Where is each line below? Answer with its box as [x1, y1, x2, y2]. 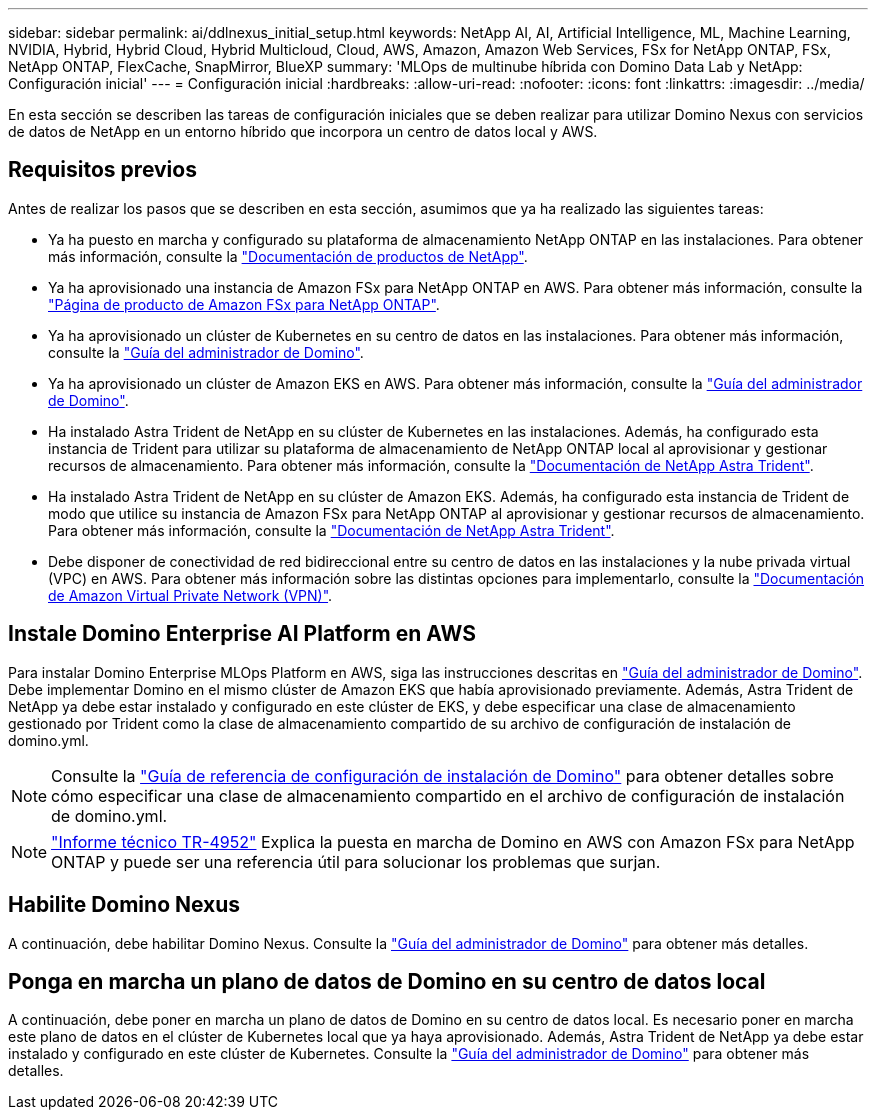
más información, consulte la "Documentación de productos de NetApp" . [48, 247, 528, 265]
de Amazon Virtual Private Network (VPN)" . [48, 586, 333, 604]
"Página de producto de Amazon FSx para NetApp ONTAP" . [48, 295, 440, 313]
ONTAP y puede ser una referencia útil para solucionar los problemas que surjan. [51, 851, 661, 872]
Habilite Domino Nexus [8, 892, 241, 918]
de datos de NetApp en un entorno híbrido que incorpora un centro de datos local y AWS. [8, 123, 598, 140]
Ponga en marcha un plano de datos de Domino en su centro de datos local [8, 968, 766, 994]
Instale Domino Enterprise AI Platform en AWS [8, 621, 476, 647]
